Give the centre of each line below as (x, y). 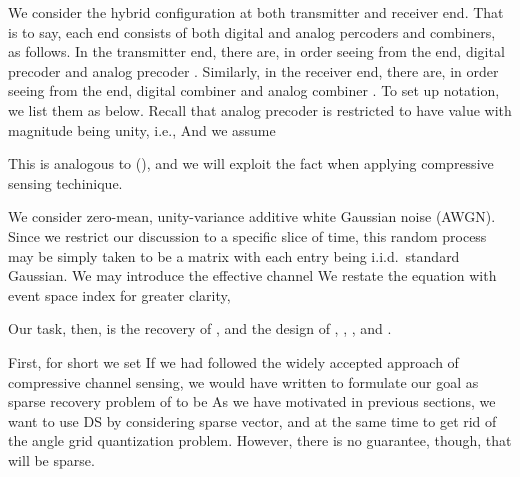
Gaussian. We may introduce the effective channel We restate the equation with (252, 275)
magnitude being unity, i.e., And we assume (142, 129)
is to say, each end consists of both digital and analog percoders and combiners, (252, 31)
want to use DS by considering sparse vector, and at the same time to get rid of (252, 420)
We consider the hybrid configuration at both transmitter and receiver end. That (256, 12)
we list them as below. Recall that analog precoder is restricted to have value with (260, 109)
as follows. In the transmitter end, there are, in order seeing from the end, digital (256, 51)
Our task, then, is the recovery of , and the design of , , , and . (200, 328)
